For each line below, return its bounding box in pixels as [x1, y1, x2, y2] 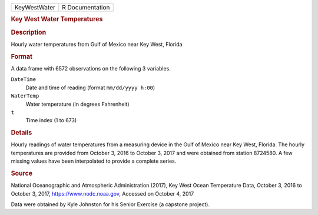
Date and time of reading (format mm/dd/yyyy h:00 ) [25, 84, 155, 91]
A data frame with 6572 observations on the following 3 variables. [11, 65, 171, 72]
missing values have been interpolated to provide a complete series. [11, 157, 177, 164]
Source [11, 169, 33, 177]
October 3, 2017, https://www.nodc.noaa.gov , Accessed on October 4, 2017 [11, 190, 194, 197]
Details [11, 129, 32, 137]
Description [11, 28, 47, 36]
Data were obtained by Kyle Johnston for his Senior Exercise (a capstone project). [11, 200, 210, 208]
